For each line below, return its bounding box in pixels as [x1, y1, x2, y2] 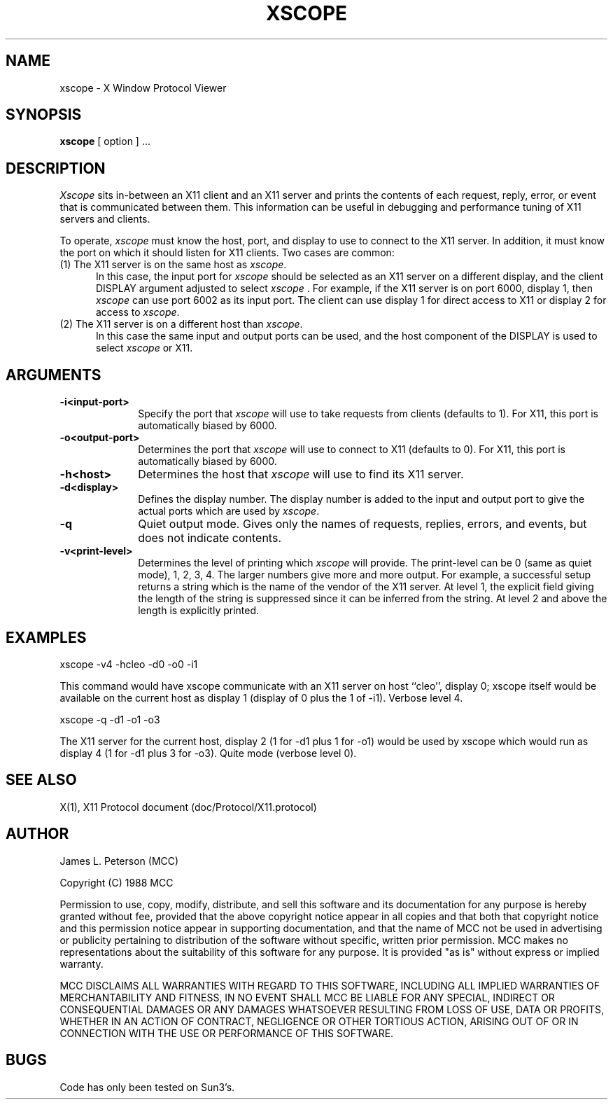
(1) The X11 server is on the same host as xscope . [59, 258, 287, 271]
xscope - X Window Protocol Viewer [59, 81, 227, 94]
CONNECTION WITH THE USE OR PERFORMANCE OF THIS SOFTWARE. [59, 1027, 394, 1039]
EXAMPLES [6, 628, 87, 646]
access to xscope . [96, 306, 180, 319]
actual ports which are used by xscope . [138, 505, 320, 517]
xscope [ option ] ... [59, 135, 151, 148]
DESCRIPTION [6, 159, 106, 177]
